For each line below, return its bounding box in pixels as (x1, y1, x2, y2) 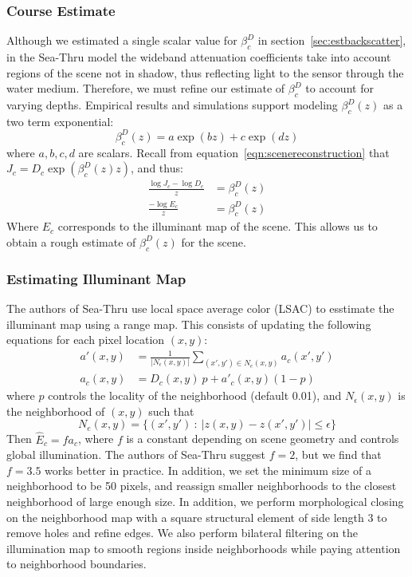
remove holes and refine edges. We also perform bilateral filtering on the (6, 524, 359, 541)
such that (148, 402, 194, 419)
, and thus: (131, 160, 183, 176)
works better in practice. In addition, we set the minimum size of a (45, 461, 371, 478)
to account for (305, 80, 374, 97)
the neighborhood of (6, 402, 105, 419)
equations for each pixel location (6, 331, 165, 348)
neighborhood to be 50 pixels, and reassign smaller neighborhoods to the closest (6, 477, 397, 494)
